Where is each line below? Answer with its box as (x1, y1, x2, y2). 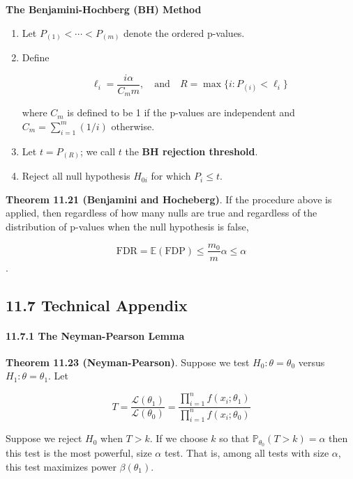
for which (151, 168, 191, 183)
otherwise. (111, 118, 155, 133)
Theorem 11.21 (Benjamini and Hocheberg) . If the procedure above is (6, 191, 332, 206)
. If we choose (149, 431, 208, 446)
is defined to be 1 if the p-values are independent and (67, 105, 295, 120)
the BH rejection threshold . (125, 143, 258, 158)
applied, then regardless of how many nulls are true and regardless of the (6, 205, 317, 220)
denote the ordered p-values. (123, 25, 245, 40)
